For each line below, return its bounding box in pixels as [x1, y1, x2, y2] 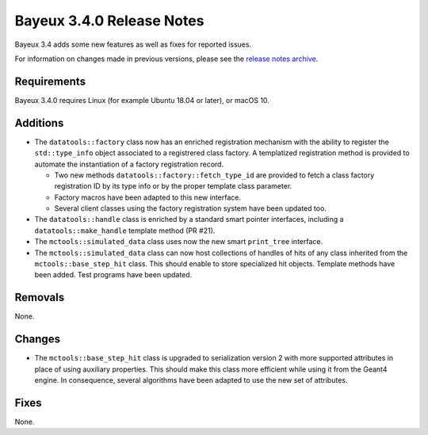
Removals [14, 291, 65, 304]
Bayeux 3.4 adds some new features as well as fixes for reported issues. [14, 40, 252, 49]
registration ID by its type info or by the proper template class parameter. [54, 181, 292, 191]
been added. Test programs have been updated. [34, 270, 193, 280]
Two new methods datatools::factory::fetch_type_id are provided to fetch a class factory [54, 170, 375, 180]
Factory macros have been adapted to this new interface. [54, 193, 242, 202]
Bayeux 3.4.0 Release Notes [14, 12, 204, 29]
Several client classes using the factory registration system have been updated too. [54, 204, 327, 213]
